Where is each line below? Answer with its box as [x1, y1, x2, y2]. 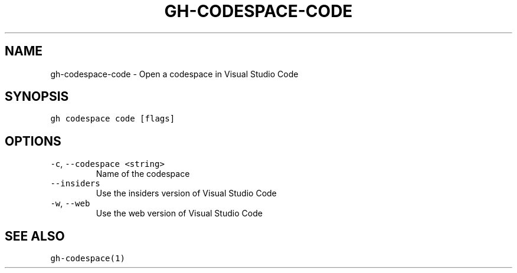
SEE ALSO [5, 228, 65, 244]
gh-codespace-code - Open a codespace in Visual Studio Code [50, 68, 299, 79]
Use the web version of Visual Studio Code [96, 208, 263, 219]
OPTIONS [5, 133, 61, 149]
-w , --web [50, 198, 90, 209]
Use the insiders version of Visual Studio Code [96, 188, 277, 199]
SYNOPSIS [5, 89, 69, 104]
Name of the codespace [96, 169, 190, 179]
